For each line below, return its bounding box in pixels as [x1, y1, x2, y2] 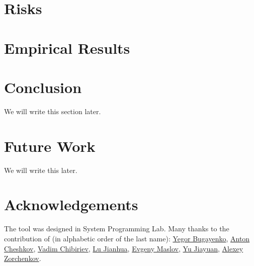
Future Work [4, 135, 96, 156]
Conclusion [4, 76, 82, 97]
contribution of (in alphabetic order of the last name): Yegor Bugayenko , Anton [4, 233, 250, 243]
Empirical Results [4, 37, 130, 58]
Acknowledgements [4, 194, 138, 215]
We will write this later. [4, 164, 77, 175]
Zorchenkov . [4, 253, 41, 263]
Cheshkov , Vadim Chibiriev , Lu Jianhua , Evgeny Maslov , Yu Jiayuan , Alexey [4, 243, 243, 253]
